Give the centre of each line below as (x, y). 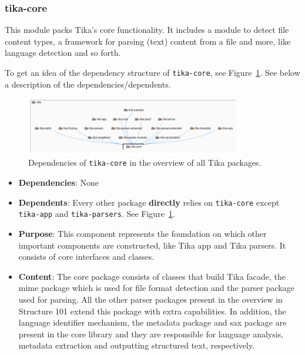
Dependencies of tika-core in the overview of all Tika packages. (145, 163)
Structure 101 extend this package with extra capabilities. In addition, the (152, 311)
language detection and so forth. (63, 53)
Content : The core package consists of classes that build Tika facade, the (152, 276)
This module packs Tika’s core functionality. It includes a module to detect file (147, 30)
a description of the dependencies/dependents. (88, 84)
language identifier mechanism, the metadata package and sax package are (152, 322)
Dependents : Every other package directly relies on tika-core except (149, 202)
